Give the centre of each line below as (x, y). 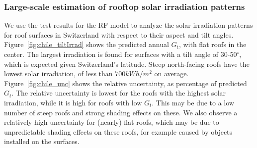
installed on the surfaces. (42, 141)
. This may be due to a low (193, 102)
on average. (171, 74)
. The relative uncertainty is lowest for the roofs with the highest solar (119, 93)
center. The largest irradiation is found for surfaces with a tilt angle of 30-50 (121, 54)
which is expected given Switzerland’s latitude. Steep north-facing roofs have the (127, 64)
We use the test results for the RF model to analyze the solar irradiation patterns (128, 25)
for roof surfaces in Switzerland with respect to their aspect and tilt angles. (119, 34)
